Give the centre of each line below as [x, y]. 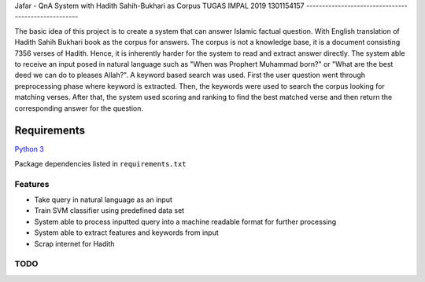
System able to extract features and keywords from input [127, 233]
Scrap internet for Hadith [74, 244]
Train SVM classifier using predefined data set [109, 211]
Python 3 [30, 149]
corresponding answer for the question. [79, 108]
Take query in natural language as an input [103, 200]
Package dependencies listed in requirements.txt [100, 163]
